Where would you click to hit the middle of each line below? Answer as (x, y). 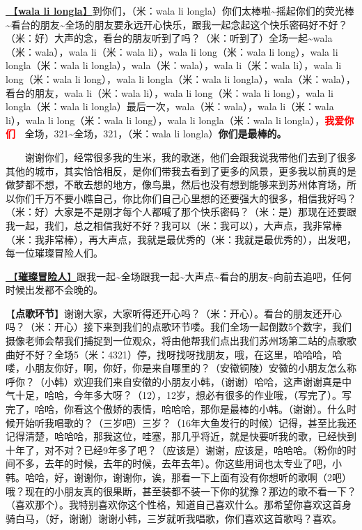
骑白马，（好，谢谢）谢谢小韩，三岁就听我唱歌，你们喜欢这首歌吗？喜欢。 (174, 518)
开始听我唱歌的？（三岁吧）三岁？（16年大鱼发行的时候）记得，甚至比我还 (186, 422)
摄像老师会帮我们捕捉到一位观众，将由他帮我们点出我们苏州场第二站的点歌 (176, 341)
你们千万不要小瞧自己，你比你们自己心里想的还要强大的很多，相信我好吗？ (186, 198)
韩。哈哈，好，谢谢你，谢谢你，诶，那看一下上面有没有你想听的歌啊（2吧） (179, 477)
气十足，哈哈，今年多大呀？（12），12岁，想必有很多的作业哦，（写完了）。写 (179, 395)
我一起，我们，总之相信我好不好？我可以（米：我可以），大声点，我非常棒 (174, 225)
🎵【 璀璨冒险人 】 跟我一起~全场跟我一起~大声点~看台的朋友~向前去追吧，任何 (179, 276)
